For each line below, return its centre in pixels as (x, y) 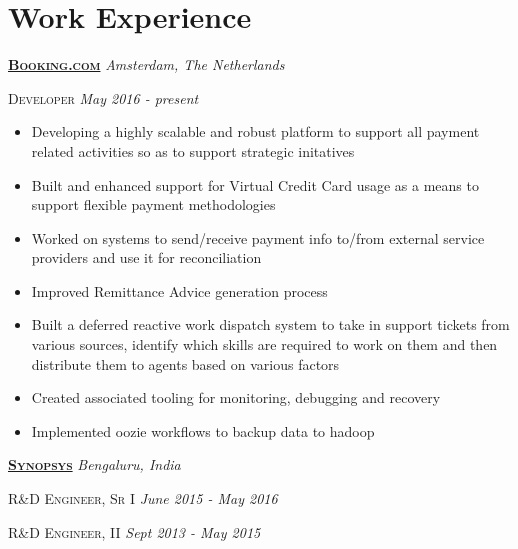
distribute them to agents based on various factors (185, 363)
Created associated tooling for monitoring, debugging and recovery (236, 397)
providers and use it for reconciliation (146, 257)
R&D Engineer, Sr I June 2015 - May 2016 (143, 498)
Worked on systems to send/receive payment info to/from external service (258, 237)
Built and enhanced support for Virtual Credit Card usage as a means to (255, 184)
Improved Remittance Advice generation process (179, 290)
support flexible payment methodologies (153, 204)
